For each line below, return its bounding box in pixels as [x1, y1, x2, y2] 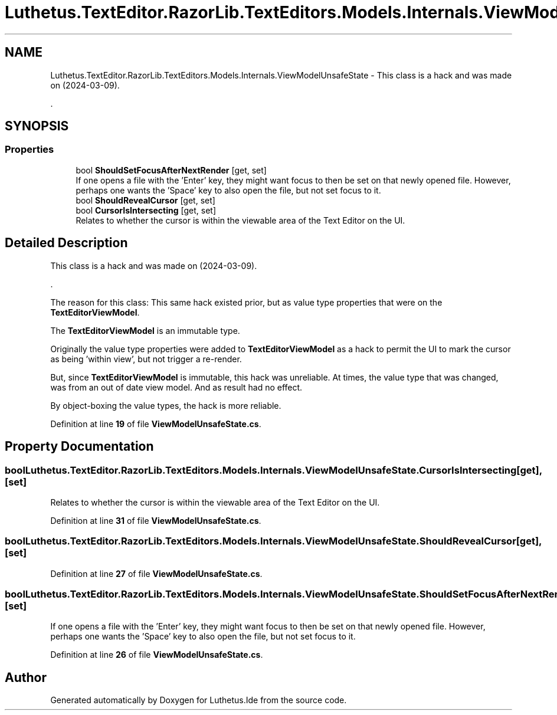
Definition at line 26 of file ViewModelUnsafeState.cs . [50, 650, 263, 660]
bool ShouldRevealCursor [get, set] [76, 195, 215, 205]
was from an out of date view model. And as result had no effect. [50, 382, 303, 392]
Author [5, 670, 47, 685]
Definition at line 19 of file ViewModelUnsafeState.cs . [50, 418, 261, 429]
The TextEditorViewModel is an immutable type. [50, 325, 240, 336]
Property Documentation [5, 439, 154, 454]
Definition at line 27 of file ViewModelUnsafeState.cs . [50, 568, 263, 579]
